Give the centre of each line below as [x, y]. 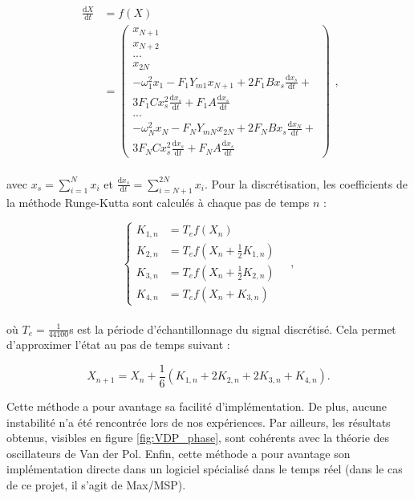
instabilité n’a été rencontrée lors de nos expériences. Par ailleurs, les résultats [199, 422]
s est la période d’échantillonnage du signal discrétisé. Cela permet [233, 329]
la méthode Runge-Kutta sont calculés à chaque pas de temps [158, 203]
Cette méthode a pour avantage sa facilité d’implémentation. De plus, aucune [197, 406]
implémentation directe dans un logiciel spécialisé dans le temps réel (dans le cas [205, 469]
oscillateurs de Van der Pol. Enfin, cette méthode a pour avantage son [179, 453]
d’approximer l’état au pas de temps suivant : [118, 345]
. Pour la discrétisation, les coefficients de [306, 183]
